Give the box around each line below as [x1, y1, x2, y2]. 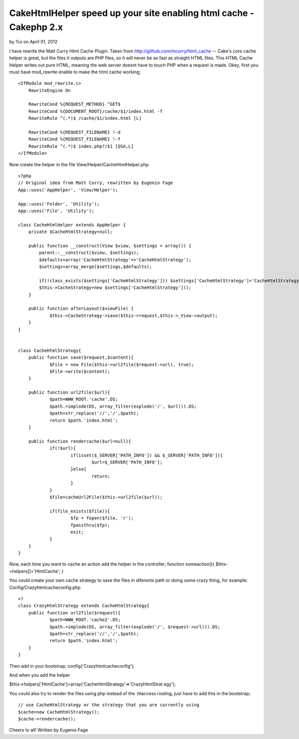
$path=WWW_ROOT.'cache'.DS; [49, 397, 118, 402]
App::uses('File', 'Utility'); [18, 208, 95, 214]
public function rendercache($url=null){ [28, 438, 132, 444]
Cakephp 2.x [9, 21, 63, 32]
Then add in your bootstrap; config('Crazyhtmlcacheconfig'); [9, 663, 135, 669]
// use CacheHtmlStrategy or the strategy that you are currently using [18, 702, 199, 708]
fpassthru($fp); [70, 522, 111, 528]
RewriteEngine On [28, 87, 71, 93]
